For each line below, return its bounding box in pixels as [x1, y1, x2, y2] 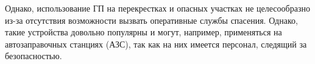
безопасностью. [5, 49, 62, 62]
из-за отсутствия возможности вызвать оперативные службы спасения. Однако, [5, 13, 298, 26]
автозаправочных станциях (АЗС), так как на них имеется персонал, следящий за [5, 37, 307, 50]
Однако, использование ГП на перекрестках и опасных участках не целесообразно [5, 2, 310, 14]
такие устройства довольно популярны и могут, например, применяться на [5, 26, 282, 38]
